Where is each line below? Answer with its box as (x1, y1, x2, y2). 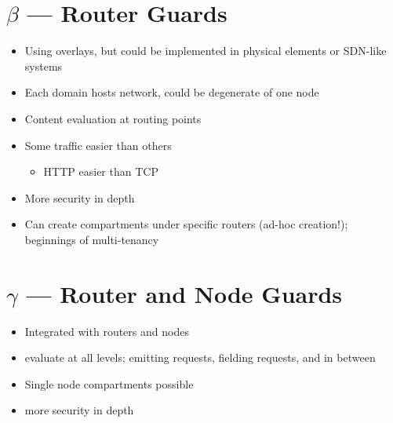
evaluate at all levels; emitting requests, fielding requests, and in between (24, 349, 376, 366)
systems (24, 57, 63, 74)
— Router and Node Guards (26, 277, 343, 309)
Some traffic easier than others (24, 137, 172, 153)
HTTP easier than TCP (43, 163, 158, 180)
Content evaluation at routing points (24, 110, 202, 126)
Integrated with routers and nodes (24, 323, 189, 339)
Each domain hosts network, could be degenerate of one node (24, 84, 319, 100)
